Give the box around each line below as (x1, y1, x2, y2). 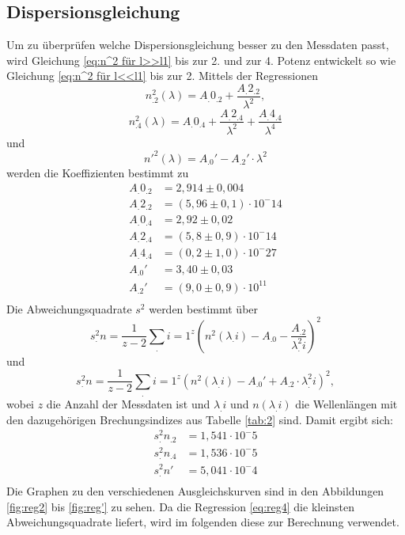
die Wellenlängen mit (295, 396, 398, 412)
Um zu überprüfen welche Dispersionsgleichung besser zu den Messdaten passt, (6, 36, 389, 53)
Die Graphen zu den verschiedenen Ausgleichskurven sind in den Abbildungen (6, 483, 384, 499)
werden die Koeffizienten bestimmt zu (6, 164, 189, 180)
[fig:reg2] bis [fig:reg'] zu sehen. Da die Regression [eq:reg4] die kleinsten (6, 498, 355, 514)
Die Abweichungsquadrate (6, 300, 132, 317)
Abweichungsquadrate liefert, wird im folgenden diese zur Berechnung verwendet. (6, 514, 399, 530)
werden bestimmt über (149, 300, 259, 317)
